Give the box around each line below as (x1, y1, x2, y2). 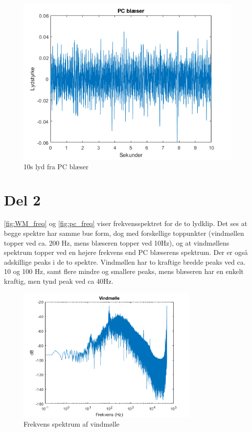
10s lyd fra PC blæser (23, 161, 89, 171)
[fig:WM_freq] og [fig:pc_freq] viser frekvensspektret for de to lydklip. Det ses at (4, 218, 248, 228)
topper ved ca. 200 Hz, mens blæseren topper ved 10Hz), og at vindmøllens (4, 237, 229, 248)
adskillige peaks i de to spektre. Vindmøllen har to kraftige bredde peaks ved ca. (4, 256, 246, 267)
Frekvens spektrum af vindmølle (23, 419, 120, 429)
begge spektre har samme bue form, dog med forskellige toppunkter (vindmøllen (4, 227, 244, 238)
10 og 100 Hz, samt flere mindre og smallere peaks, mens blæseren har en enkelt (4, 266, 244, 276)
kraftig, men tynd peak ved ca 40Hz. (4, 275, 114, 286)
